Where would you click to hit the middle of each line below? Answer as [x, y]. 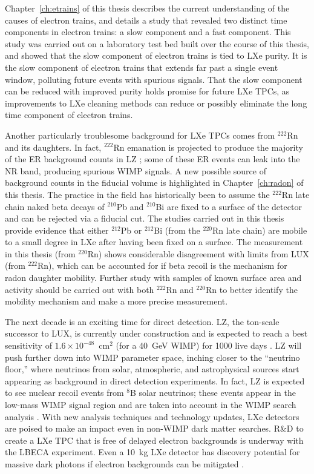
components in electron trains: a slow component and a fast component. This [148, 32]
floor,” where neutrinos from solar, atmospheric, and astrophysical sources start [152, 369]
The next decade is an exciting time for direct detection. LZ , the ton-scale [142, 321]
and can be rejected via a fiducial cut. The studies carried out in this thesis [145, 218]
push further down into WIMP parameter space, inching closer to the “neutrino [152, 357]
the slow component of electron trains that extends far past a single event [142, 67]
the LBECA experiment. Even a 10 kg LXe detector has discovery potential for [152, 452]
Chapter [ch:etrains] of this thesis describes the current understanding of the [147, 8]
